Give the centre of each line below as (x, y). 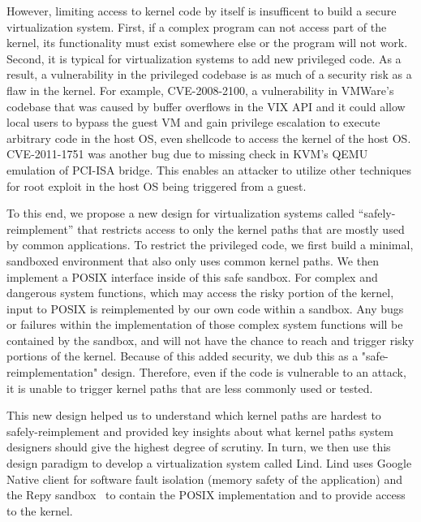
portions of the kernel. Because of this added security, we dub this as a (183, 356)
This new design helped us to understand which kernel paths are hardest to (194, 415)
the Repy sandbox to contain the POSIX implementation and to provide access (206, 495)
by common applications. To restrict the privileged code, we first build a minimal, (210, 245)
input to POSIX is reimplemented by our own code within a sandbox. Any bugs (205, 308)
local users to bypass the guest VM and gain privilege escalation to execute (193, 122)
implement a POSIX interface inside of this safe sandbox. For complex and (192, 276)
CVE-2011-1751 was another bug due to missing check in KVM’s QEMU (187, 154)
